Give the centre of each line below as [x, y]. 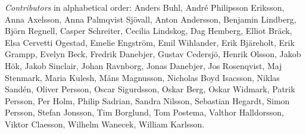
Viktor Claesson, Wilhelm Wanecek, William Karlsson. [105, 124]
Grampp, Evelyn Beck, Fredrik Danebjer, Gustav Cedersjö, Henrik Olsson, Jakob [153, 54]
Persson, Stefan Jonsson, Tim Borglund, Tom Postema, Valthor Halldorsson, [144, 112]
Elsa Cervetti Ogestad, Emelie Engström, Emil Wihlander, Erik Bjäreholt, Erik [150, 42]
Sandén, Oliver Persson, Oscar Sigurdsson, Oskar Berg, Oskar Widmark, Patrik [150, 89]
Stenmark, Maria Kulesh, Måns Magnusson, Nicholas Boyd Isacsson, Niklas [142, 77]
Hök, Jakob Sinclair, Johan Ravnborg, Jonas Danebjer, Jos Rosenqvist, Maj [143, 65]
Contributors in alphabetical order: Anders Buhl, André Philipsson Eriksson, [145, 7]
